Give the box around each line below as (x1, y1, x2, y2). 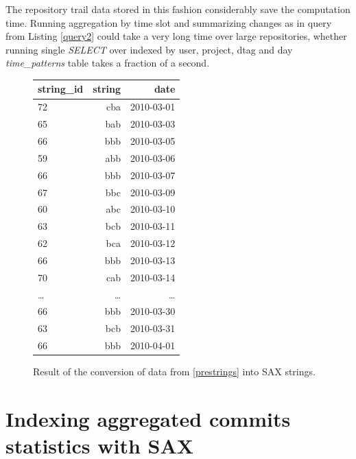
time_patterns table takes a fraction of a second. (5, 56, 210, 70)
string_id (38, 82, 84, 96)
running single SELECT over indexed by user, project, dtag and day (5, 42, 293, 56)
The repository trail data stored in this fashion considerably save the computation (5, 2, 351, 16)
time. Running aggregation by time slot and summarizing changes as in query (5, 15, 332, 30)
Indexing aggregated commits (5, 405, 291, 432)
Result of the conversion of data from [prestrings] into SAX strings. (33, 364, 316, 379)
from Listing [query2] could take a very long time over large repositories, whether (5, 29, 347, 43)
